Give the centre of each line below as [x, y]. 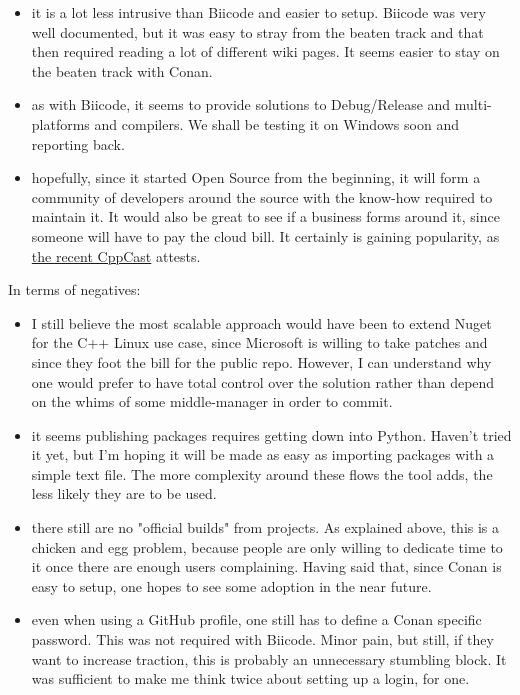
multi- [473, 104]
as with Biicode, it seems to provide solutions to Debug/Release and [241, 104]
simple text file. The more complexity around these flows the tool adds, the [262, 473]
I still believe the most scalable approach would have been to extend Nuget [261, 322]
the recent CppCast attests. [116, 255]
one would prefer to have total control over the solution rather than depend [263, 381]
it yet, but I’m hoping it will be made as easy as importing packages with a [263, 454]
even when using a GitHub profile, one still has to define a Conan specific [256, 619]
